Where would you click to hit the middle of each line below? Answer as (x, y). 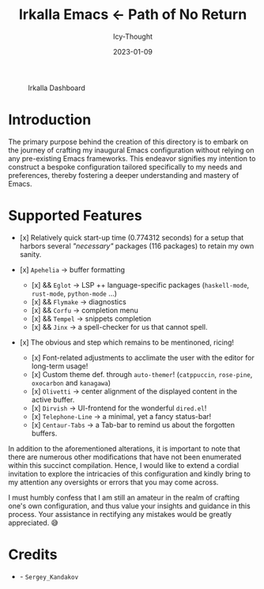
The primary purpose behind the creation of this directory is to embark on (128, 142)
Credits (33, 554)
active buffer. (53, 399)
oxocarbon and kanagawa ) (71, 383)
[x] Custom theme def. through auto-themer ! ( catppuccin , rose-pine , (142, 374)
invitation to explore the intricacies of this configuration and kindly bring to (130, 474)
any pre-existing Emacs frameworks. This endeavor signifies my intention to (132, 158)
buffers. (44, 433)
